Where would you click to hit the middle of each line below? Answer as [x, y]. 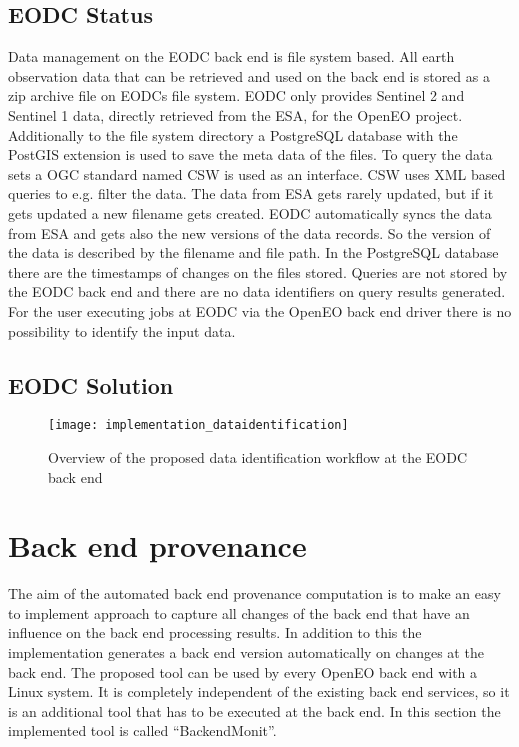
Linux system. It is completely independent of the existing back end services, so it [259, 691]
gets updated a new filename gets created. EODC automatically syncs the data [250, 212]
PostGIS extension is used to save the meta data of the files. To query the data [250, 154]
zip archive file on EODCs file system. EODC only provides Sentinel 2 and [236, 95]
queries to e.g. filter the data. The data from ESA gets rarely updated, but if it [251, 193]
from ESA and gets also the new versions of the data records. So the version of [249, 232]
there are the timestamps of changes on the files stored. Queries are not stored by [258, 271]
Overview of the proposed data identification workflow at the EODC [258, 456]
